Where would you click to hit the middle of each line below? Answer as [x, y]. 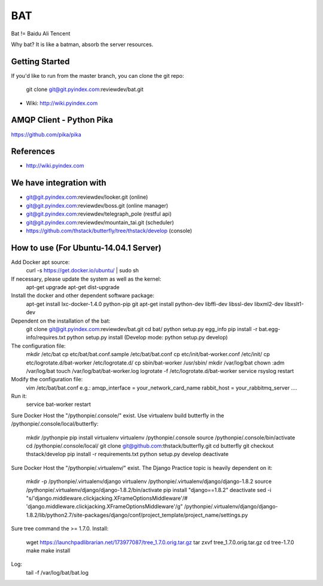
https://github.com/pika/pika [46, 134]
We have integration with [59, 183]
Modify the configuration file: [47, 379]
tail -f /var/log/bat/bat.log [57, 572]
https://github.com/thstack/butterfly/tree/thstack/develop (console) [109, 230]
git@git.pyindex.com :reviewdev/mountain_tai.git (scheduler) [100, 222]
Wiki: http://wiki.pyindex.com [62, 103]
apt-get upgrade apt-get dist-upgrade [73, 287]
